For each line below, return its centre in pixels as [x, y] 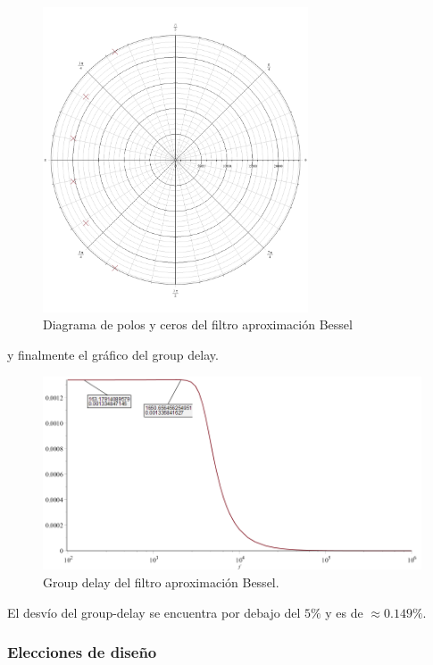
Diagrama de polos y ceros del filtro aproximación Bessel [198, 324]
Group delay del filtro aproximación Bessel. [161, 582]
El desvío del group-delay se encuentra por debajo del [154, 612]
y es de [344, 612]
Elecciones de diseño [82, 652]
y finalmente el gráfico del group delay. [113, 355]
